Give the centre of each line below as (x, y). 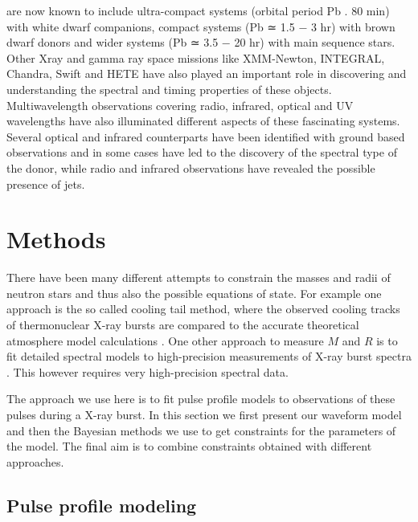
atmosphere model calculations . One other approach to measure (165, 340)
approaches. (35, 461)
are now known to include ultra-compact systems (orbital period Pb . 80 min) (198, 10)
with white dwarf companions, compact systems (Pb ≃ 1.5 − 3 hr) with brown (201, 26)
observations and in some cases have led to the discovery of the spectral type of (202, 152)
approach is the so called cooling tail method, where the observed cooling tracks (203, 309)
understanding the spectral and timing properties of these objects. (169, 89)
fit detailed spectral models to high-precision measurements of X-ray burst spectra (209, 356)
